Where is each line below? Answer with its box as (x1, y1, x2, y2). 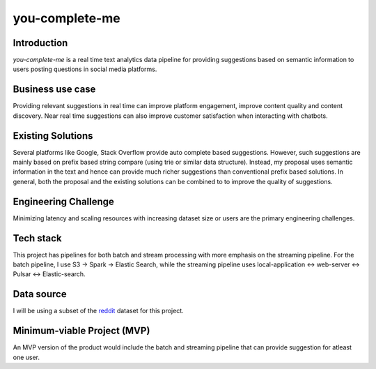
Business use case (13, 84, 96, 96)
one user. (13, 353, 40, 361)
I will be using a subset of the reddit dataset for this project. (13, 307, 184, 315)
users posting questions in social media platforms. (13, 65, 157, 73)
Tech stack (13, 232, 62, 244)
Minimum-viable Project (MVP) (13, 325, 150, 337)
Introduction (13, 37, 68, 49)
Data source (13, 288, 67, 300)
